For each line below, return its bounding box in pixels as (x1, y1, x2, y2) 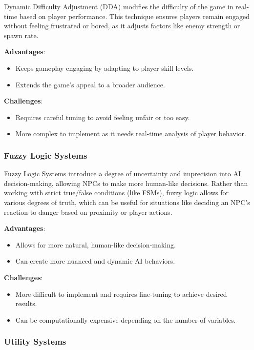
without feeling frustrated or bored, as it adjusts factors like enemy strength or (4, 21, 240, 31)
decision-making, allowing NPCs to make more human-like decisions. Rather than (4, 178, 248, 188)
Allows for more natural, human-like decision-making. (15, 239, 176, 249)
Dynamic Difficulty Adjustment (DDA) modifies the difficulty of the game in (4, 1, 233, 11)
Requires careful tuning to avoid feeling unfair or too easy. (15, 112, 190, 122)
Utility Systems (4, 335, 66, 348)
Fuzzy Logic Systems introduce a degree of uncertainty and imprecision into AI (4, 168, 241, 179)
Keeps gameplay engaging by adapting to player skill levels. (15, 62, 194, 73)
